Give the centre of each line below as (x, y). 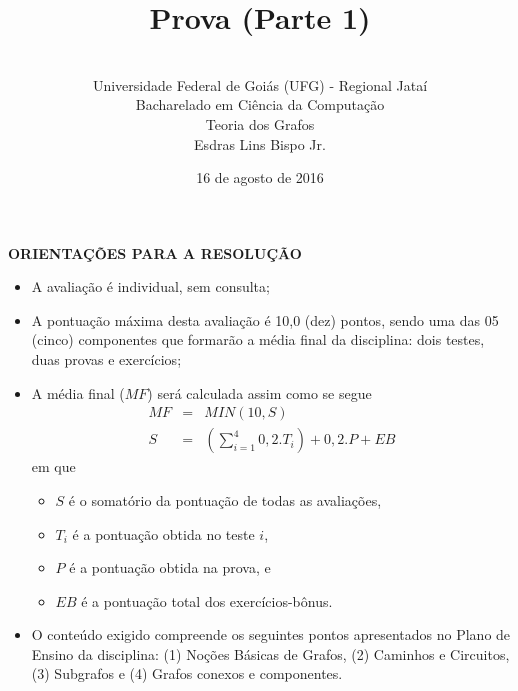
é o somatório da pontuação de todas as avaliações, (225, 499)
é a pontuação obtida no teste (163, 533)
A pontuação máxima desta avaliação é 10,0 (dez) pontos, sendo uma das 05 (265, 319)
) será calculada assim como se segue (259, 392)
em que (53, 466)
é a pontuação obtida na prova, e (170, 567)
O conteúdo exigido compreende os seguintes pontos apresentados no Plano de (271, 634)
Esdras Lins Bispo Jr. (260, 143)
